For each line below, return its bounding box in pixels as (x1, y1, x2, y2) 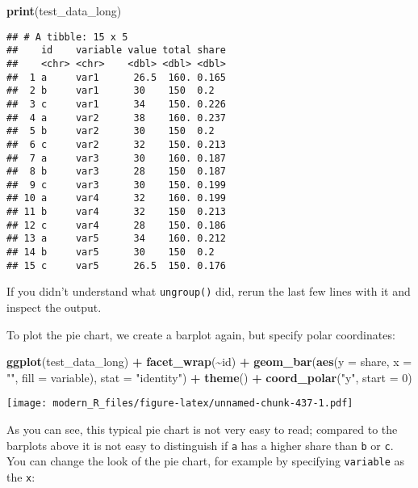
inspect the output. (6, 299, 102, 316)
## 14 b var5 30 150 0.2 (6, 246, 215, 259)
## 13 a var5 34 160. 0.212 (6, 233, 227, 245)
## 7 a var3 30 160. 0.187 (6, 152, 227, 164)
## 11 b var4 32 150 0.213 (6, 206, 227, 218)
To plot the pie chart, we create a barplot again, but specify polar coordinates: (6, 326, 395, 343)
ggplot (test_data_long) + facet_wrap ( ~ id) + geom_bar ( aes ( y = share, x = (6, 353, 412, 370)
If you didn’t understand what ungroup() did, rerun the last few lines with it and (6, 283, 411, 300)
